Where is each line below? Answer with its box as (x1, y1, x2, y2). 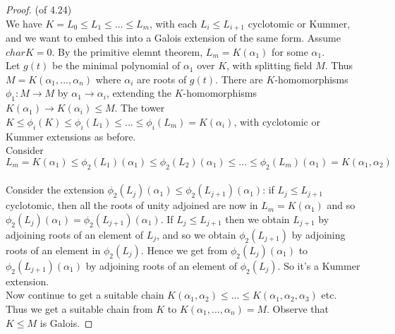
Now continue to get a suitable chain (6, 287, 164, 302)
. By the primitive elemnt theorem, (51, 44, 203, 59)
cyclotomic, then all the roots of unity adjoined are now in (6, 198, 258, 213)
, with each (150, 16, 197, 30)
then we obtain (225, 211, 290, 226)
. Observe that (267, 301, 329, 316)
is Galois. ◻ (39, 315, 93, 330)
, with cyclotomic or (233, 114, 320, 129)
